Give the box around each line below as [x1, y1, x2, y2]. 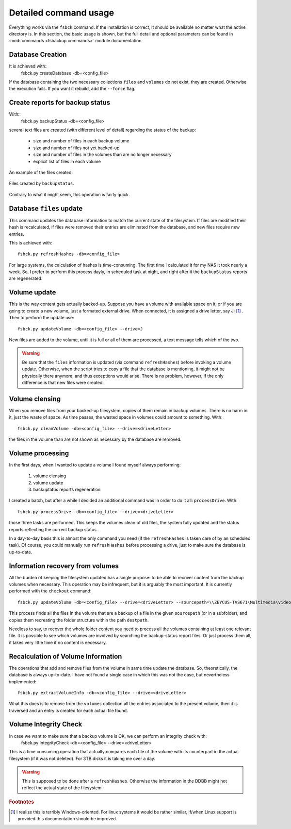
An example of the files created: [9, 170, 73, 175]
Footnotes [9, 798, 34, 805]
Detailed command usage [9, 7, 114, 18]
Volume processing [9, 449, 69, 457]
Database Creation [9, 51, 67, 59]
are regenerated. [9, 276, 43, 281]
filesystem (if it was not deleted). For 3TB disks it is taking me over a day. [9, 756, 155, 761]
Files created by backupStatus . [9, 180, 75, 187]
